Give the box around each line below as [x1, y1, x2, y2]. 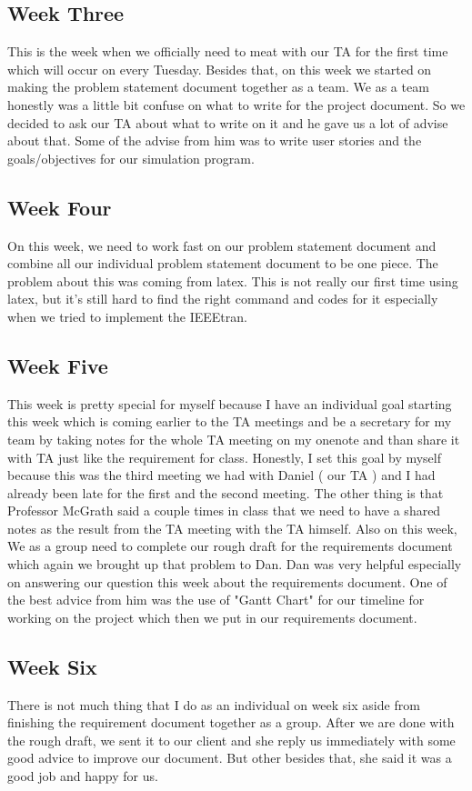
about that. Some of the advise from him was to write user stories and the [7, 131, 422, 150]
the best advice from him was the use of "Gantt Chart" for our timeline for [7, 590, 425, 609]
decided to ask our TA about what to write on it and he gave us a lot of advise [7, 113, 448, 132]
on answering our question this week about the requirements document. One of [7, 572, 447, 591]
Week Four [7, 193, 112, 221]
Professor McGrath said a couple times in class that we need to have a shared [7, 501, 441, 520]
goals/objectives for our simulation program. [7, 148, 255, 167]
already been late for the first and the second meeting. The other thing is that [7, 483, 444, 502]
